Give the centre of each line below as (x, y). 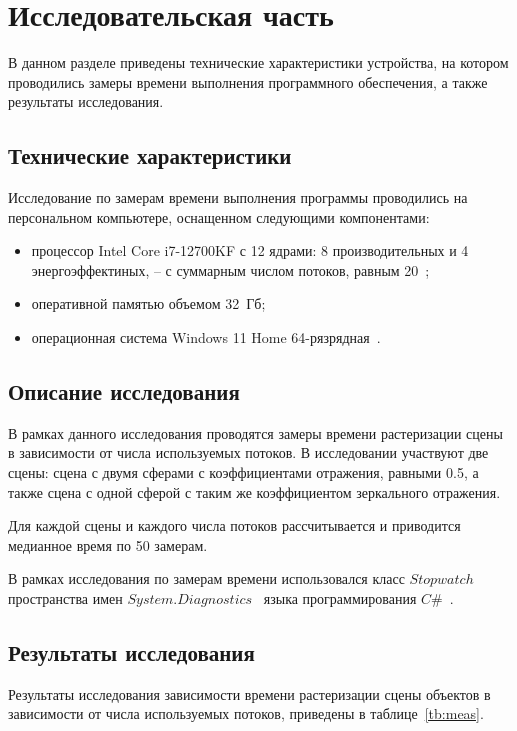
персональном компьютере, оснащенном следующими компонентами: (219, 216)
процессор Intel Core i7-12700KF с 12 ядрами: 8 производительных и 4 (250, 250)
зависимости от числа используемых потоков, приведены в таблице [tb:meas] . (246, 713)
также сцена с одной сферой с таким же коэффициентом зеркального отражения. (254, 491)
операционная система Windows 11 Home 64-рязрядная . (206, 337)
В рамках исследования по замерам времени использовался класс (206, 578)
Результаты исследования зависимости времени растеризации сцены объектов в (249, 693)
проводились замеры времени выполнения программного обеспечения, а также (248, 81)
